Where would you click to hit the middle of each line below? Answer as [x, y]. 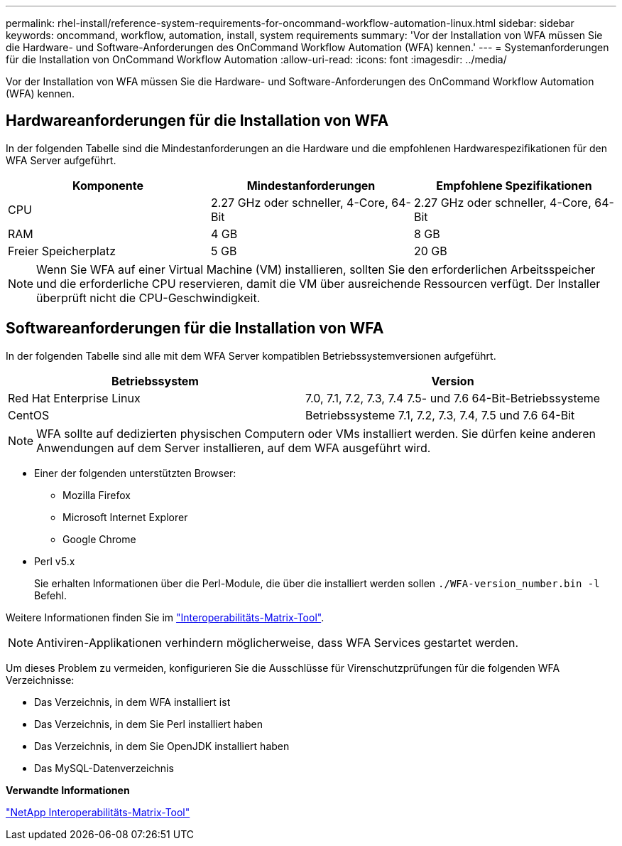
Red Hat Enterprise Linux [74, 398]
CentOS [29, 415]
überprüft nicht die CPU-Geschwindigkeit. [148, 298]
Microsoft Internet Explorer [125, 517]
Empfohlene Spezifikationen [514, 185]
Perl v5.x [55, 561]
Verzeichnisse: [40, 680]
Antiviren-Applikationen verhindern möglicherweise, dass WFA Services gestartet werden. [278, 642]
